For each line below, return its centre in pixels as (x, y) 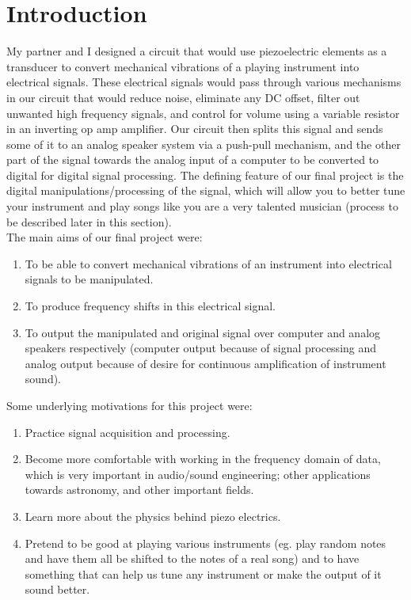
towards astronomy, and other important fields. (139, 490)
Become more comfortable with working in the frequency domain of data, (203, 459)
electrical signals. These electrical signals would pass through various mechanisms (204, 82)
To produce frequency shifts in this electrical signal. (150, 306)
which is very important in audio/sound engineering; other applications (198, 474)
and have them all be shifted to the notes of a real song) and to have (192, 558)
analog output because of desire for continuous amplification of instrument (205, 363)
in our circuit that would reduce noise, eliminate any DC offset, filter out (183, 97)
